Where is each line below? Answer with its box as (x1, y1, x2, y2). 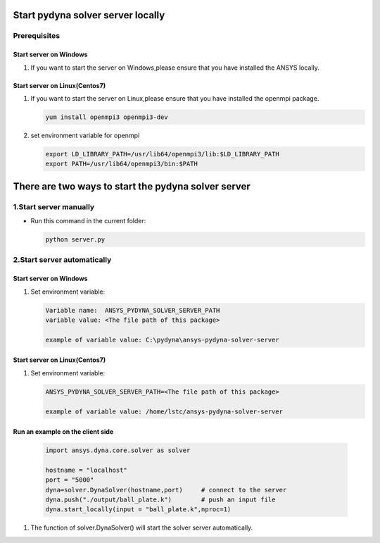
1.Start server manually (13, 201, 95, 211)
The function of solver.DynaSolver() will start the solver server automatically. (30, 523, 253, 532)
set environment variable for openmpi (30, 131, 140, 139)
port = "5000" (45, 476, 94, 484)
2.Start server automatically (13, 255, 112, 265)
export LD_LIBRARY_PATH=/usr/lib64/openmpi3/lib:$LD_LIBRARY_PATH (45, 150, 279, 158)
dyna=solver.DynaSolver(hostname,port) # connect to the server (45, 486, 287, 494)
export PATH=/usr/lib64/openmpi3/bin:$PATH (45, 160, 198, 168)
